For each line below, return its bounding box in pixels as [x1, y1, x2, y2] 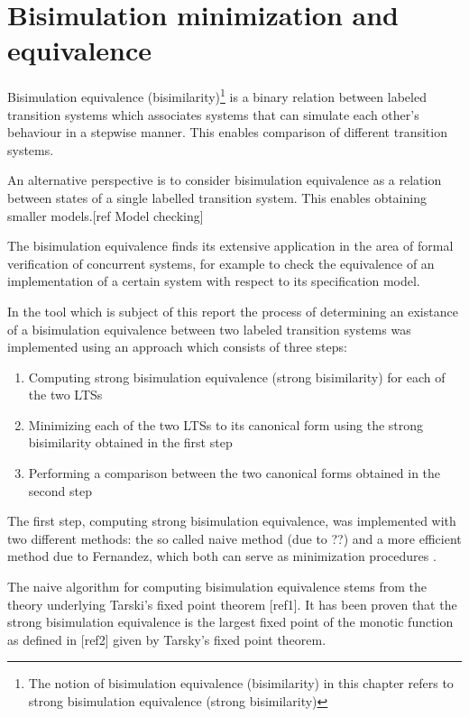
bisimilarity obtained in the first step [28, 433, 233, 452]
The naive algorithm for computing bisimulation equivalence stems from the [7, 577, 428, 596]
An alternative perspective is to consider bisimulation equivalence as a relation [7, 170, 442, 189]
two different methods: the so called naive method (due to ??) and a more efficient [7, 529, 462, 547]
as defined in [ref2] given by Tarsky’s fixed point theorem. [7, 630, 326, 648]
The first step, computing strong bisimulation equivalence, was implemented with [7, 511, 456, 530]
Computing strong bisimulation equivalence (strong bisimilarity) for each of [28, 367, 446, 386]
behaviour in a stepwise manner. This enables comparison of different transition [7, 123, 447, 142]
